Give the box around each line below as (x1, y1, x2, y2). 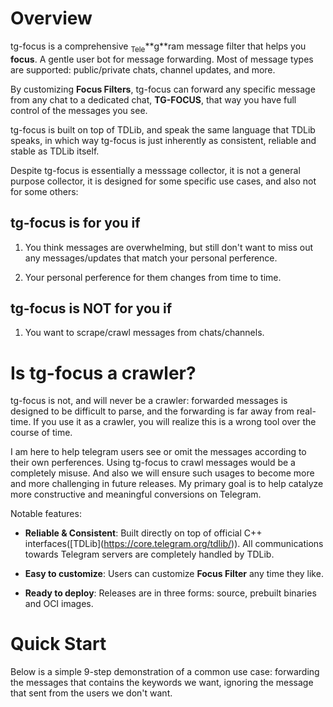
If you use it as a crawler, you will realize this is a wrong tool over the (33, 416, 317, 428)
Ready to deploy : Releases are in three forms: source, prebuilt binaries (24, 587, 317, 599)
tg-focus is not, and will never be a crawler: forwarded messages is (10, 395, 288, 407)
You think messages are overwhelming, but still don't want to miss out (24, 241, 314, 253)
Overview (10, 7, 93, 30)
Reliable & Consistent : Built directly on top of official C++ (24, 527, 263, 539)
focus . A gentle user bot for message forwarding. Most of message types (10, 53, 314, 65)
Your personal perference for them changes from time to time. (24, 271, 282, 283)
